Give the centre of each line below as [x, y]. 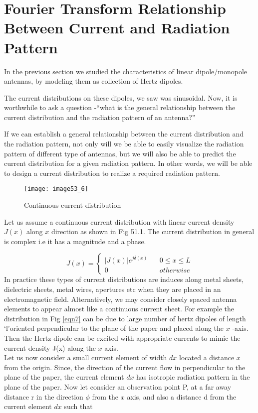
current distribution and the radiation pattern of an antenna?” [100, 117]
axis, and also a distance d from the [182, 396]
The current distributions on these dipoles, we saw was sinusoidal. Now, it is [121, 97]
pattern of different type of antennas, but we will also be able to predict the [120, 153]
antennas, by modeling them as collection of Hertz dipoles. [94, 81]
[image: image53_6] [56, 189]
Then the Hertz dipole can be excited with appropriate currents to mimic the [122, 338]
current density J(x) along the [50, 347]
